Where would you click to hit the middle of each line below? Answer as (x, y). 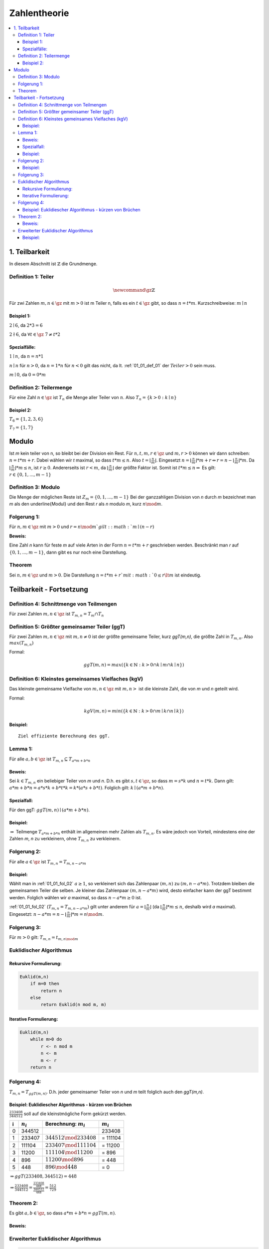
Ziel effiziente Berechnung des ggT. (64, 736)
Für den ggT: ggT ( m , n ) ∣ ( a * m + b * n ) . (49, 810)
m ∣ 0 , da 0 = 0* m (28, 375)
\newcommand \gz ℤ (134, 290)
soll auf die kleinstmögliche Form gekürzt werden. (75, 1114)
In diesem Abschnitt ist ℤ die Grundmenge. (53, 264)
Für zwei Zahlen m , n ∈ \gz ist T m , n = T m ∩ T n (57, 614)
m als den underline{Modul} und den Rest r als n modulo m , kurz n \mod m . (86, 504)
